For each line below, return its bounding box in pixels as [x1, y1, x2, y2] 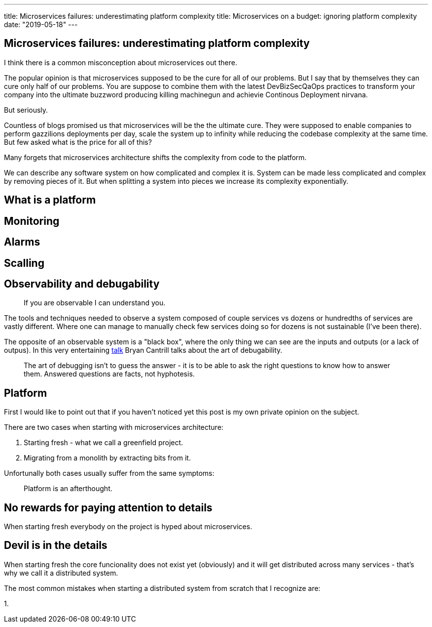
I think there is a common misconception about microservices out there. [4, 58, 237, 67]
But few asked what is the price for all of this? [4, 137, 152, 146]
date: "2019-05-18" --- [4, 20, 78, 29]
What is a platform [4, 194, 96, 207]
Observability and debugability [4, 277, 160, 290]
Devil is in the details [4, 539, 108, 552]
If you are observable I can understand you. [24, 298, 166, 307]
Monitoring [4, 214, 60, 227]
